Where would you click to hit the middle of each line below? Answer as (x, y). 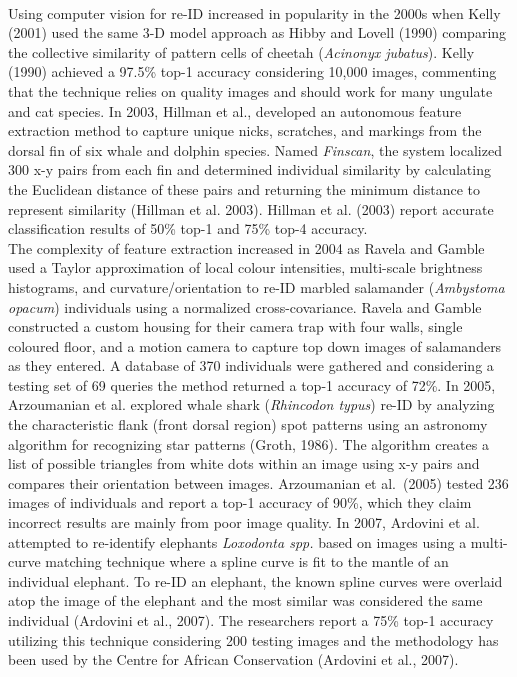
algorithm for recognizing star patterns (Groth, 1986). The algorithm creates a (248, 443)
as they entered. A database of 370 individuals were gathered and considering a (251, 365)
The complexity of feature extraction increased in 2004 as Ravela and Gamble (246, 247)
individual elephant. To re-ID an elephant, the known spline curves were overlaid (255, 580)
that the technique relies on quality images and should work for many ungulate (250, 90)
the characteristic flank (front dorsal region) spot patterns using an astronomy (248, 424)
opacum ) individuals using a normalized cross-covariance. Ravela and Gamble (245, 306)
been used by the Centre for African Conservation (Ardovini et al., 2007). (233, 659)
